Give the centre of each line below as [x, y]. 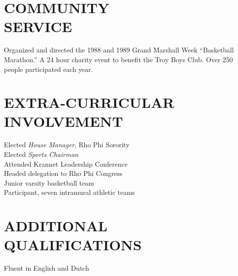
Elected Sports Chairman [41, 154]
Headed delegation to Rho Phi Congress [63, 173]
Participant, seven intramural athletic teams [70, 192]
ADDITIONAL [56, 226]
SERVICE [38, 26]
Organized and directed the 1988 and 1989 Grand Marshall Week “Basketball [119, 50]
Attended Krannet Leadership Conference [66, 164]
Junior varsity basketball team [49, 182]
